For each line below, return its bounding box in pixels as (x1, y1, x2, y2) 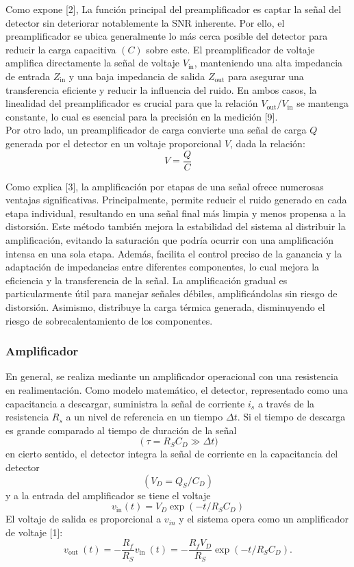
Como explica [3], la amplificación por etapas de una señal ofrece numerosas (5, 179, 324, 193)
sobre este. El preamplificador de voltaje (146, 42, 315, 56)
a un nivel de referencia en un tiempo (66, 409, 223, 424)
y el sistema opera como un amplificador (179, 512, 349, 526)
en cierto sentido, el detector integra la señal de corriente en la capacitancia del (5, 446, 338, 461)
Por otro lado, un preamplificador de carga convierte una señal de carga (5, 123, 307, 137)
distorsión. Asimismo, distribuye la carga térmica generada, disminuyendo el (5, 299, 325, 314)
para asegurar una (228, 68, 304, 83)
